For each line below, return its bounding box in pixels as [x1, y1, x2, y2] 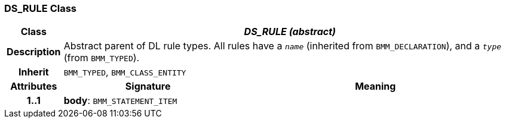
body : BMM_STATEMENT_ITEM [63, 94, 177, 107]
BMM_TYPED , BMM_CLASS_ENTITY [63, 66, 186, 78]
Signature [125, 80, 171, 93]
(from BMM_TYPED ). [63, 52, 140, 64]
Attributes [10, 80, 57, 93]
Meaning [355, 80, 396, 93]
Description [7, 46, 61, 58]
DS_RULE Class [4, 2, 77, 14]
